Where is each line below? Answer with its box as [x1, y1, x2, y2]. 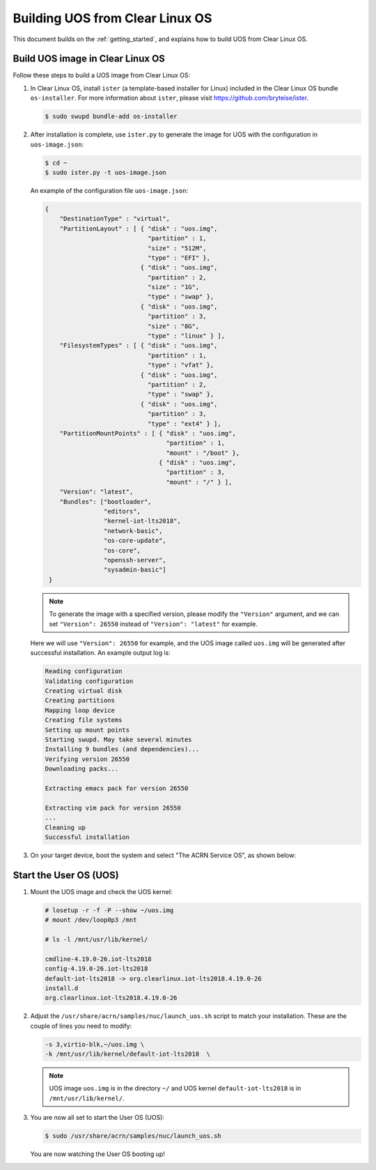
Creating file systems [45, 716, 123, 724]
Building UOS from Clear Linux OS [13, 10, 212, 26]
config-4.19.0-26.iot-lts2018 [45, 965, 148, 973]
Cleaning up [45, 823, 86, 831]
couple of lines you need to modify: [30, 1022, 132, 1030]
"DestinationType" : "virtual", [59, 215, 171, 223]
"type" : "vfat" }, [147, 361, 214, 369]
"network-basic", [103, 527, 163, 534]
